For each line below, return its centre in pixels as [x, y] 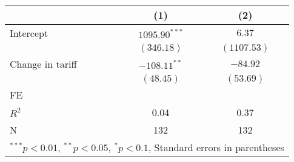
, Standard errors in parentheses [216, 147]
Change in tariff [43, 64]
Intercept [29, 33]
